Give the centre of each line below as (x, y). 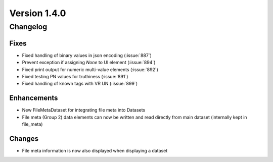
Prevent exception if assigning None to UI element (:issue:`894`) (89, 63)
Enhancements (34, 98)
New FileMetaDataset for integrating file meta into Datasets (84, 110)
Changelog (28, 27)
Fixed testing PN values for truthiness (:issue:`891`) (75, 76)
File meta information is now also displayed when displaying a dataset (95, 150)
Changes (24, 139)
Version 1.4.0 (38, 13)
